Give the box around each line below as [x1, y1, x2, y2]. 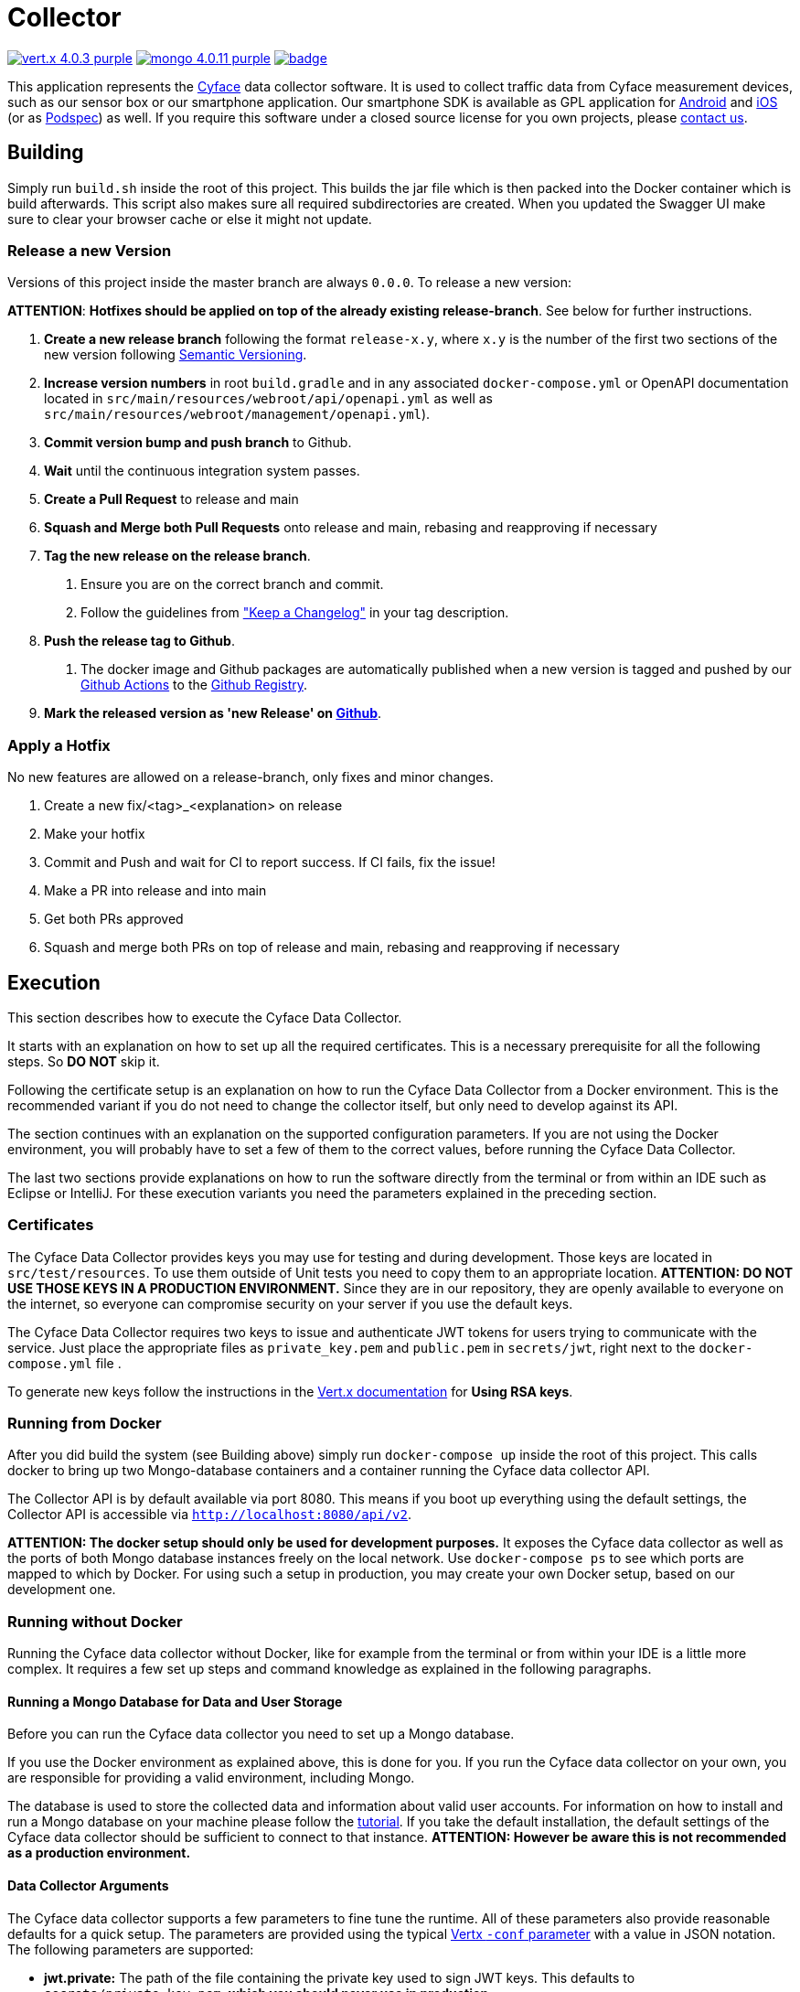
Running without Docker [7, 1612, 183, 1631]
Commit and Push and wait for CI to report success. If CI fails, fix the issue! [44, 854, 496, 871]
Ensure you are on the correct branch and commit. [80, 576, 384, 593]
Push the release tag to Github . [44, 633, 235, 649]
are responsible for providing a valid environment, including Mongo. [7, 1770, 415, 1786]
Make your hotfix [44, 826, 145, 842]
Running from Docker [7, 1414, 162, 1433]
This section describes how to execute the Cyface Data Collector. [7, 1009, 402, 1025]
